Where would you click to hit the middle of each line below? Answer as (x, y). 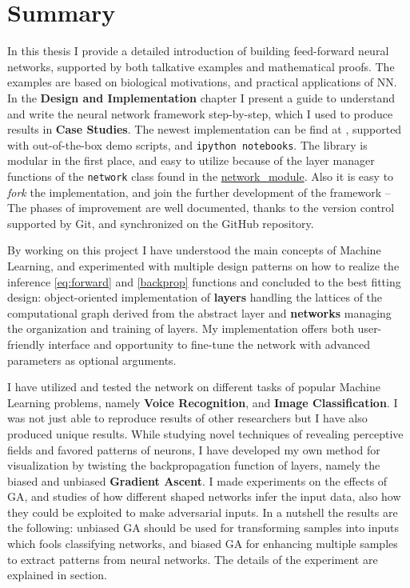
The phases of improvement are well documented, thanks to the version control (201, 208)
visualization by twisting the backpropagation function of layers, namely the (194, 465)
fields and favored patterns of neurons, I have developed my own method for (194, 449)
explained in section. (57, 575)
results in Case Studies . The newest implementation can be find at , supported (205, 129)
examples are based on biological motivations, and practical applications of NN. (202, 82)
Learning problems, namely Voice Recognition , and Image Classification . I (203, 402)
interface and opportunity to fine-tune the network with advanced (209, 344)
